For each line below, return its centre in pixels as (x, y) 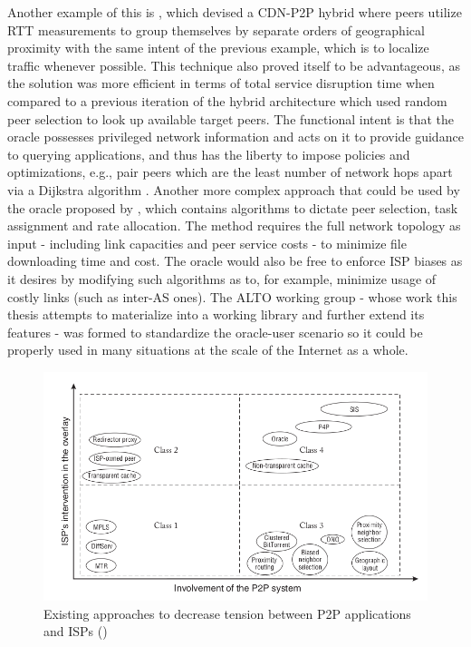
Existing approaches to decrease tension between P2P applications (227, 613)
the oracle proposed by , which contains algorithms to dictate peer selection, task (233, 207)
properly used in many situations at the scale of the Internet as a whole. (208, 350)
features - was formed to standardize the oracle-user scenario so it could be (215, 332)
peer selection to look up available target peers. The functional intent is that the (231, 118)
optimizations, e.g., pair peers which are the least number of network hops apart (230, 172)
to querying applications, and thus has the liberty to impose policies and (209, 154)
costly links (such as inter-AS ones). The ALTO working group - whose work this (232, 296)
